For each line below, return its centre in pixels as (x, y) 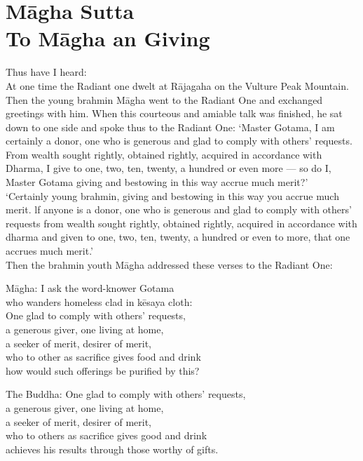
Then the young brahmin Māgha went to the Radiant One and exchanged (164, 99)
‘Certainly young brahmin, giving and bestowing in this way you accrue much (172, 195)
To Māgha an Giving (108, 38)
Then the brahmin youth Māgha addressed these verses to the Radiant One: (169, 264)
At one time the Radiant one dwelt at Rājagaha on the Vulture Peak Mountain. (177, 85)
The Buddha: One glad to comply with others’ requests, (126, 394)
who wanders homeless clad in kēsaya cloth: (99, 301)
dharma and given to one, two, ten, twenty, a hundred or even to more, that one (178, 237)
